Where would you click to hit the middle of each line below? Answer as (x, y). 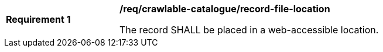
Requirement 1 (38, 19)
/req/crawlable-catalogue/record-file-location (225, 9)
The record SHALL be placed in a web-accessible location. (249, 30)
